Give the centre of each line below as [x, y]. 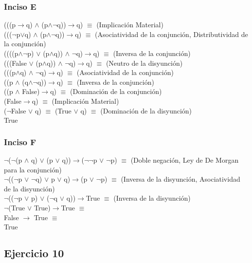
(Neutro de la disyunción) [144, 63]
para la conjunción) [33, 169]
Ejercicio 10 [34, 253]
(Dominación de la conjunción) [116, 91]
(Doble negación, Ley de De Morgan [185, 160]
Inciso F [20, 141]
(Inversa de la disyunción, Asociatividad [180, 179]
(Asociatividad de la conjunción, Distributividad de [171, 34]
